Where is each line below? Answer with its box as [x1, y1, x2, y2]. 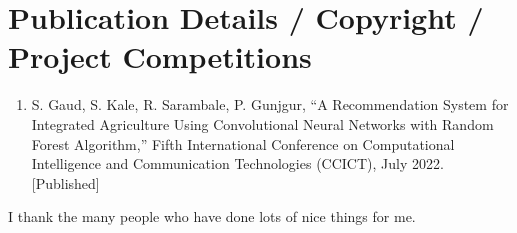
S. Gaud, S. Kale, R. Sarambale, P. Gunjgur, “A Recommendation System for [31, 94, 509, 115]
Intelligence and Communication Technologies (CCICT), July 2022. [31, 153, 444, 174]
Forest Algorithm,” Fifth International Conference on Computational [31, 133, 455, 154]
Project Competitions [8, 36, 312, 77]
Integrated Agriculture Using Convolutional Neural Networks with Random [31, 113, 494, 134]
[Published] [31, 172, 100, 193]
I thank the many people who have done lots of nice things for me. [8, 206, 416, 227]
